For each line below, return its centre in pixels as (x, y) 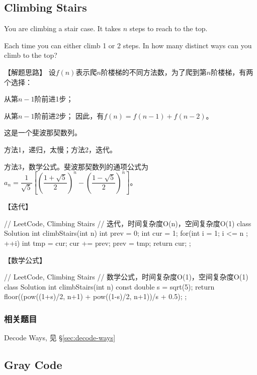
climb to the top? (31, 55)
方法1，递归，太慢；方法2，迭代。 (60, 149)
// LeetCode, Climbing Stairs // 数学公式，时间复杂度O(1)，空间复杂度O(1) (126, 277)
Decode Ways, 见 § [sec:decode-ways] (60, 338)
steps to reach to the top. (168, 28)
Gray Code (33, 365)
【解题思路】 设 (30, 72)
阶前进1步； (54, 99)
